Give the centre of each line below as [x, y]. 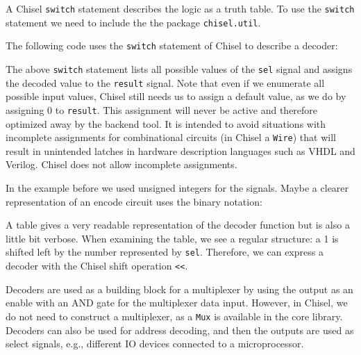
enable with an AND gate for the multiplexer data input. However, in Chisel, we [177, 303]
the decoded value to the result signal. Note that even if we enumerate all [165, 82]
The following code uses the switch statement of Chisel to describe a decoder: [172, 46]
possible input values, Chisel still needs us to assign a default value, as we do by [176, 96]
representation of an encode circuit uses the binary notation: [134, 201]
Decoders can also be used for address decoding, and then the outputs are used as [180, 330]
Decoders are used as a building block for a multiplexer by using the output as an [179, 289]
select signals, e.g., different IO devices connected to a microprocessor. [155, 344]
